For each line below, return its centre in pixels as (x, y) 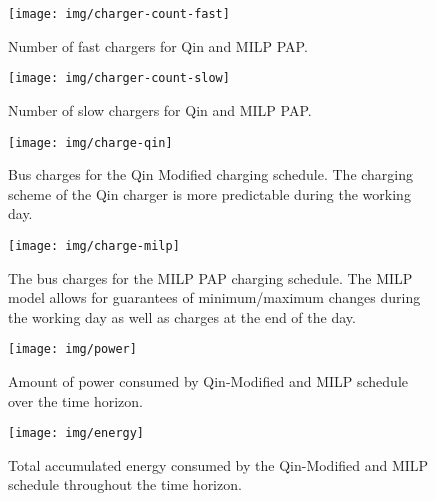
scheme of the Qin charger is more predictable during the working (209, 193)
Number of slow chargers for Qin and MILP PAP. (160, 109)
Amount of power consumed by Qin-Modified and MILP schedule (208, 381)
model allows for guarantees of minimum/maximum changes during (214, 297)
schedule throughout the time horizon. (125, 484)
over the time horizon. (76, 400)
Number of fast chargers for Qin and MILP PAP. (158, 45)
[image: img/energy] (76, 433)
